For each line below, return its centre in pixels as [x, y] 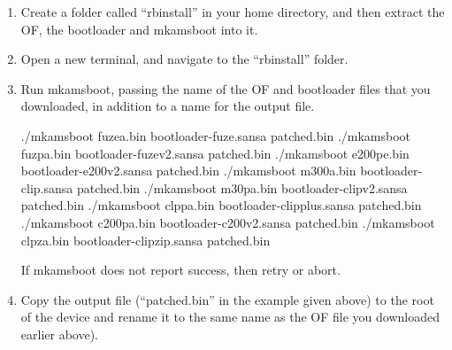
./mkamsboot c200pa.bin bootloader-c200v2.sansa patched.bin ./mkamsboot [228, 222]
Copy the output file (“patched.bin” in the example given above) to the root [227, 299]
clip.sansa [47, 187]
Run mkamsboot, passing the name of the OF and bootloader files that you [226, 88]
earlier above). [59, 334]
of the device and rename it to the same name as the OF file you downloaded [230, 317]
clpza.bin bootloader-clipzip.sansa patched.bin [146, 240]
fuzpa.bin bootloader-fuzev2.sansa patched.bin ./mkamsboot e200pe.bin [215, 153]
